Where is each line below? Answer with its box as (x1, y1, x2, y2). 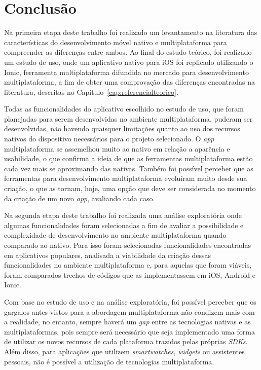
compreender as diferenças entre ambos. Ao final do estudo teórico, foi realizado (4, 47, 252, 57)
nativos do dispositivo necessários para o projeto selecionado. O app (4, 133, 214, 144)
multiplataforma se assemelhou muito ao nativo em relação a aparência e (4, 143, 230, 154)
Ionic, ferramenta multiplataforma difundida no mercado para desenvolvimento (4, 66, 249, 77)
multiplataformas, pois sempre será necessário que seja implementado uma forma (4, 326, 255, 337)
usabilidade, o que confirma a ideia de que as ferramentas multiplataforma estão (4, 153, 253, 164)
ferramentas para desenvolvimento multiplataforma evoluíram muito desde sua (4, 173, 247, 183)
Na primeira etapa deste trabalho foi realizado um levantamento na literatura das (4, 27, 257, 38)
